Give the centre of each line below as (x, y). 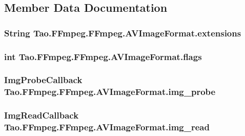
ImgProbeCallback (43, 80)
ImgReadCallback (42, 115)
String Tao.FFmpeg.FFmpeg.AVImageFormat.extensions (123, 33)
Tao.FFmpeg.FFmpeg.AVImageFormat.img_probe (110, 92)
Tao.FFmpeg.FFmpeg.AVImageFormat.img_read (107, 127)
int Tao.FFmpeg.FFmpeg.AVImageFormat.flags (103, 56)
